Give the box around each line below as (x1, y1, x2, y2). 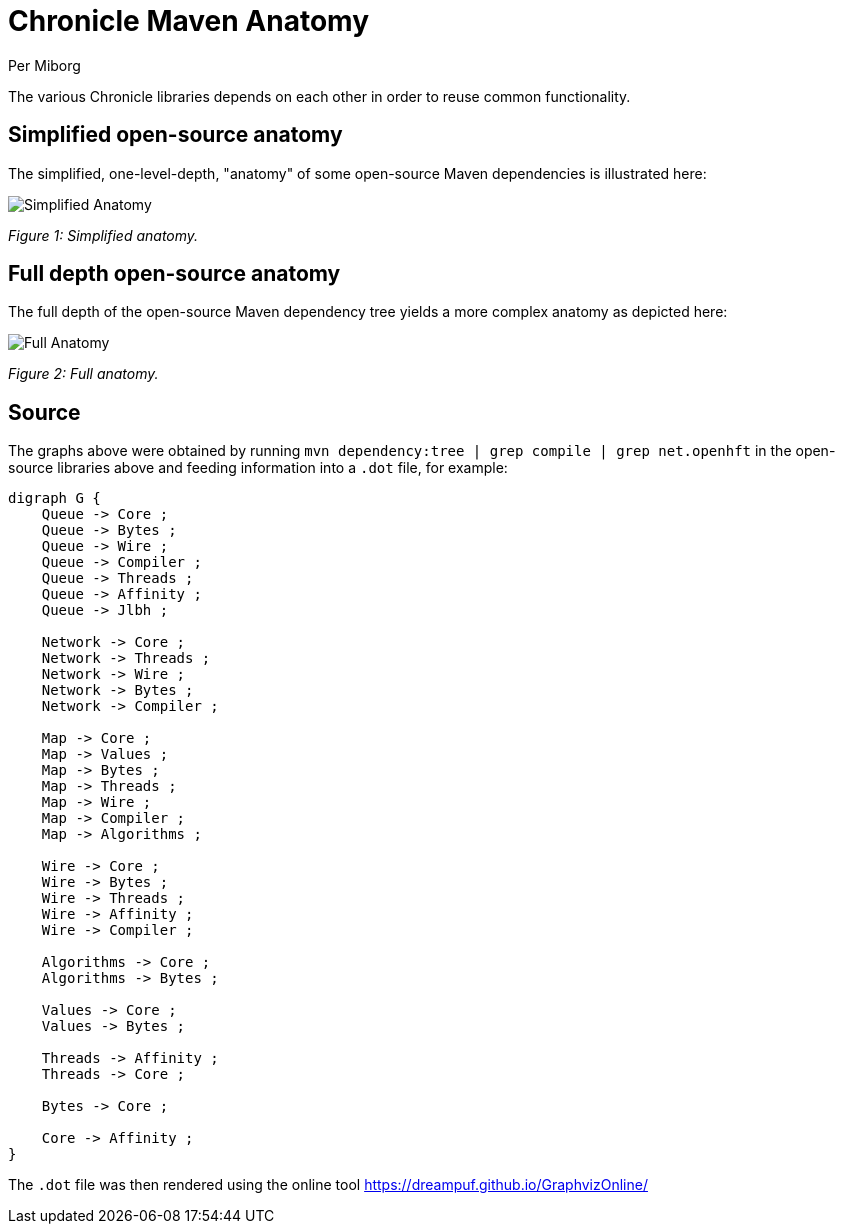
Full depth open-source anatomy (8, 261, 341, 287)
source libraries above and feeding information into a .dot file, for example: (8, 459, 508, 477)
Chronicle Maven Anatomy (8, 4, 369, 38)
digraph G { (8, 490, 101, 507)
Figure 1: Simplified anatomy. (8, 226, 199, 244)
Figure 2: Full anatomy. (8, 365, 159, 383)
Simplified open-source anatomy (8, 122, 343, 148)
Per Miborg (8, 56, 81, 74)
